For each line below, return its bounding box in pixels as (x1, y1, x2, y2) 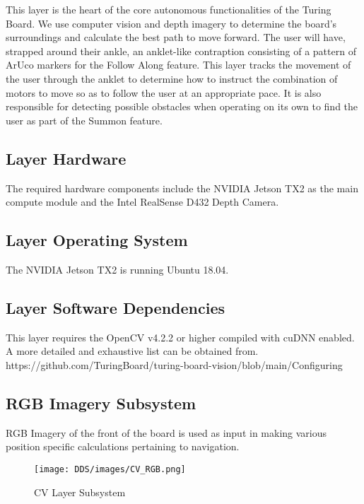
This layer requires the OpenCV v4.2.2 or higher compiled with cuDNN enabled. (6, 329, 355, 344)
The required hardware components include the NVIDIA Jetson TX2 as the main (6, 180, 358, 195)
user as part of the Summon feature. (6, 112, 163, 127)
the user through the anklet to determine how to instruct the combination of (6, 71, 338, 86)
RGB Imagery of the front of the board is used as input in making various (6, 425, 327, 440)
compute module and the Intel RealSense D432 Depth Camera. (6, 194, 279, 209)
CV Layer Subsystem (34, 484, 126, 499)
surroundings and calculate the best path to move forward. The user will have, (6, 30, 346, 45)
